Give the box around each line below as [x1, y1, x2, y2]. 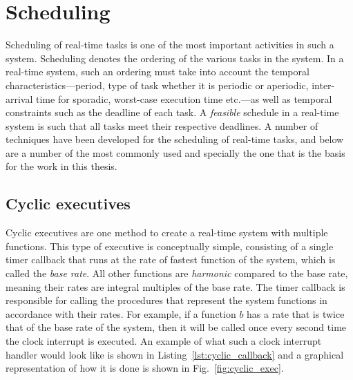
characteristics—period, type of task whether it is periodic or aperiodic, [6, 77, 309, 92]
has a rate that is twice [247, 306, 345, 321]
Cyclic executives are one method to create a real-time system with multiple [6, 225, 328, 240]
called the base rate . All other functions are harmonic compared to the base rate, [6, 266, 348, 281]
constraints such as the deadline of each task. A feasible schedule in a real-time [6, 105, 339, 120]
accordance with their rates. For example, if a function [6, 306, 236, 321]
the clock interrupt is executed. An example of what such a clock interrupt [6, 334, 322, 348]
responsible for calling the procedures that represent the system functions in [6, 293, 327, 307]
